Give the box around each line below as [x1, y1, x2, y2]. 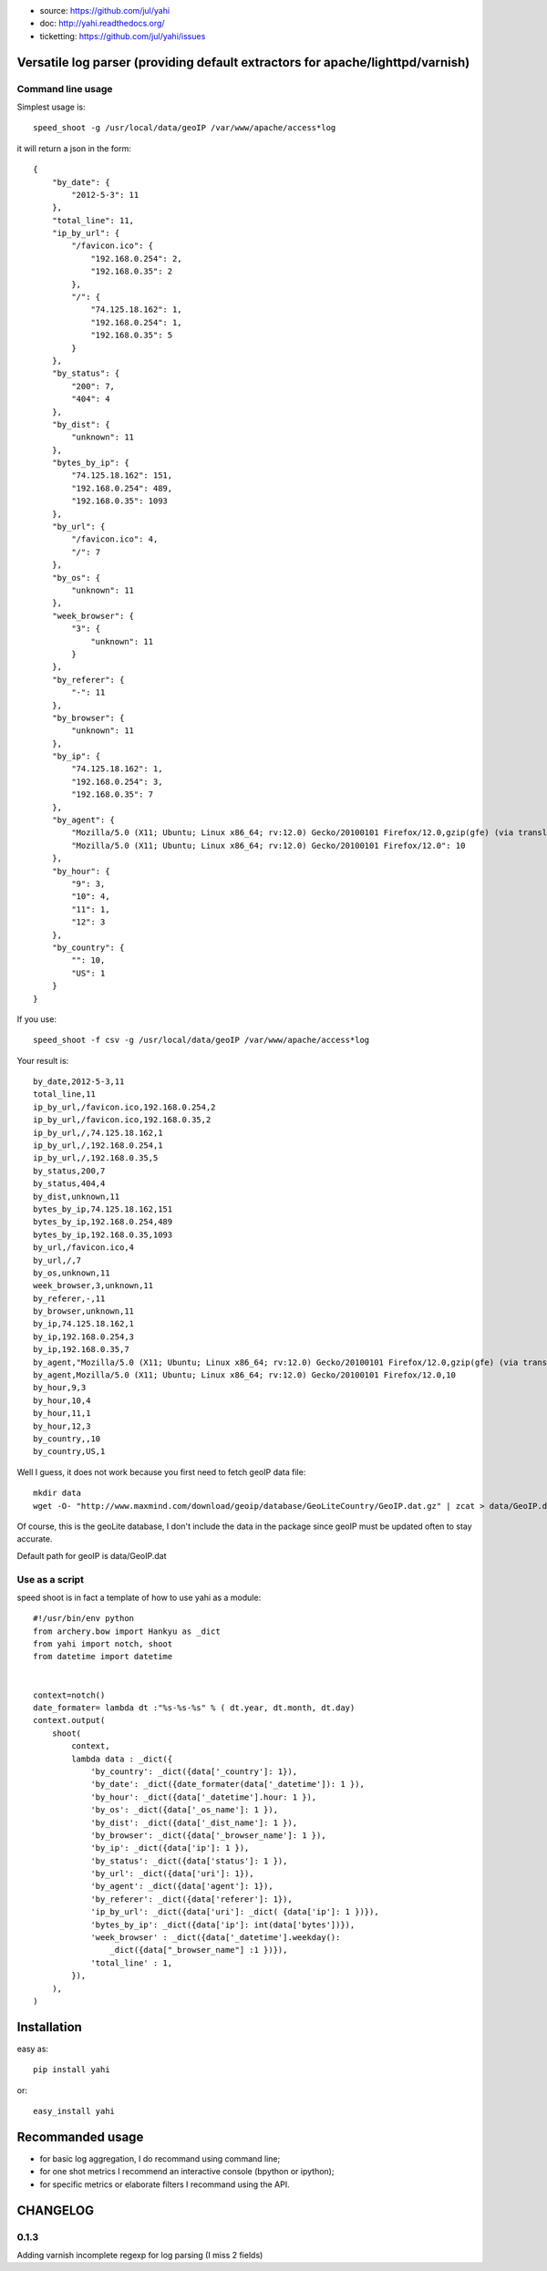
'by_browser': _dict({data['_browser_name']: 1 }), [90, 1830, 327, 1841]
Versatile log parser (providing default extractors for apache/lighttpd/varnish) [16, 55, 470, 70]
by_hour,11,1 [33, 1409, 91, 1419]
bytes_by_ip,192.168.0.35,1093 [33, 1229, 173, 1240]
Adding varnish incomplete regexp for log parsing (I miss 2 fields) [16, 2249, 263, 2260]
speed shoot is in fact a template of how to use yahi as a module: [16, 1592, 262, 1603]
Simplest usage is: [16, 101, 86, 112]
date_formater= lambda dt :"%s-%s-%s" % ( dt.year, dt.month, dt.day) [33, 1703, 356, 1713]
